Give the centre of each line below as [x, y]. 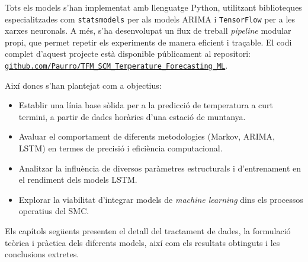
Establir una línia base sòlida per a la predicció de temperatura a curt [146, 105]
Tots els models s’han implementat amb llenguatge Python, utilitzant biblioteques [153, 7]
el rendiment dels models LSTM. [78, 179]
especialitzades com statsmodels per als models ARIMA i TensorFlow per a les [150, 19]
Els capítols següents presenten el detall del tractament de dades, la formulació [148, 231]
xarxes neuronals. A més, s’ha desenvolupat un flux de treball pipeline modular [148, 30]
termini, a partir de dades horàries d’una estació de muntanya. [132, 116]
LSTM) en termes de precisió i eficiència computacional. [121, 148]
